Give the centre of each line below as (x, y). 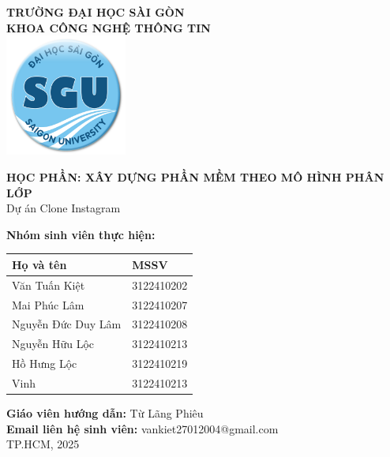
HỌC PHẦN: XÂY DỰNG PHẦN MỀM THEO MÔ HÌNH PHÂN (195, 176)
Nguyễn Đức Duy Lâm (67, 324)
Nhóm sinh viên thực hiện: (81, 234)
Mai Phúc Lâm (48, 304)
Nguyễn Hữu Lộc (53, 344)
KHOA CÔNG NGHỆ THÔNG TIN (109, 27)
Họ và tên (39, 264)
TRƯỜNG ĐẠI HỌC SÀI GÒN (96, 12)
